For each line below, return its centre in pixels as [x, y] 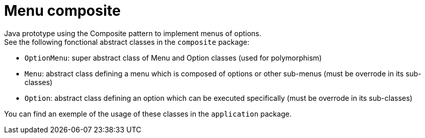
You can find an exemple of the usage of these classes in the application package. [148, 114]
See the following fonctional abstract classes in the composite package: [127, 42]
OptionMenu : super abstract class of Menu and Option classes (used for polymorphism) [173, 58]
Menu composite [63, 11]
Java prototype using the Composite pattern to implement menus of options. [133, 33]
